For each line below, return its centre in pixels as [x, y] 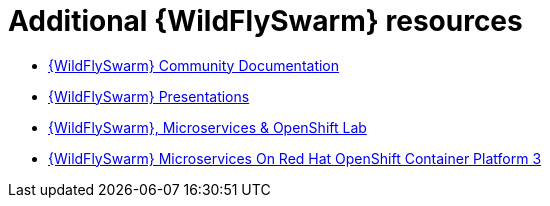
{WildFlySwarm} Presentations [149, 96]
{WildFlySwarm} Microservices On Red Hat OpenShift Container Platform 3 [295, 158]
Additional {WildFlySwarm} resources [265, 21]
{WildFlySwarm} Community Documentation [194, 65]
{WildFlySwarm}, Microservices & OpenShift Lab [207, 127]
